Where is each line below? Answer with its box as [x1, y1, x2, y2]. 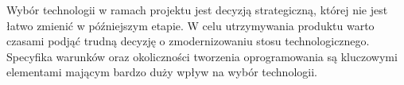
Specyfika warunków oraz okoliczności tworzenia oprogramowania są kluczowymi [6, 48, 398, 64]
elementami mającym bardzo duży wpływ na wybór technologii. [6, 64, 317, 80]
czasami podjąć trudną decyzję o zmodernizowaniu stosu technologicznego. [6, 33, 370, 49]
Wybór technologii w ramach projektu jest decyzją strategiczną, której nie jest [6, 2, 388, 17]
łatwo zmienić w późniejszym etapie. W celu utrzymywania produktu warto [6, 17, 375, 33]
